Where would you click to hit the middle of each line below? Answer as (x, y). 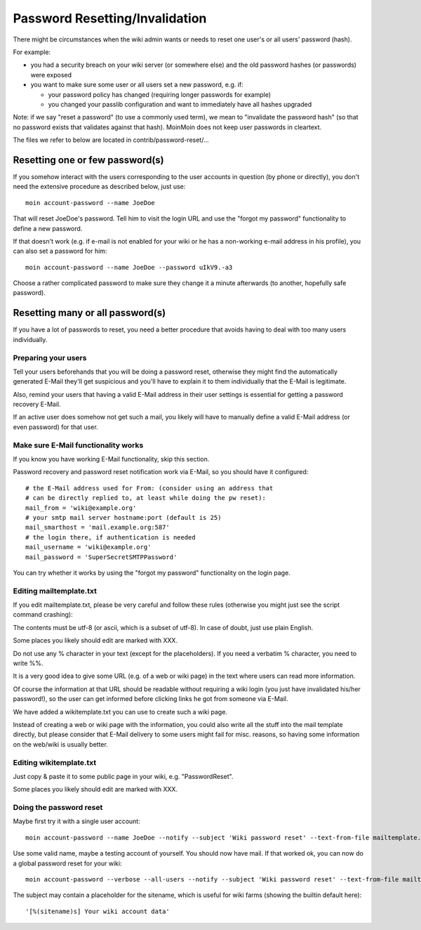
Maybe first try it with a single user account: (76, 821)
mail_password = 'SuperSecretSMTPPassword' (101, 557)
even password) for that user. (55, 427)
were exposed (51, 74)
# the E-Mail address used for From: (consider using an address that (149, 488)
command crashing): (43, 615)
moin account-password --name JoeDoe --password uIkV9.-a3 (129, 267)
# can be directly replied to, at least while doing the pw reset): (146, 498)
